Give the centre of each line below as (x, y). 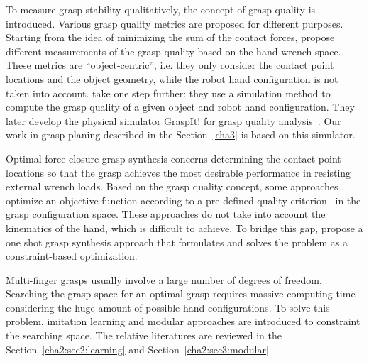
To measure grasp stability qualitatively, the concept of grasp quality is (161, 9)
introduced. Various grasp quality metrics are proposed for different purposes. (175, 23)
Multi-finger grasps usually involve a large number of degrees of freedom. (164, 279)
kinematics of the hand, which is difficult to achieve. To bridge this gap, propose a (184, 227)
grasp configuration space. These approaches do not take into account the (166, 214)
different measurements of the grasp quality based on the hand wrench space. (174, 51)
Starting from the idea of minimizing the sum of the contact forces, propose (170, 37)
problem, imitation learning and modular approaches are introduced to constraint (183, 321)
